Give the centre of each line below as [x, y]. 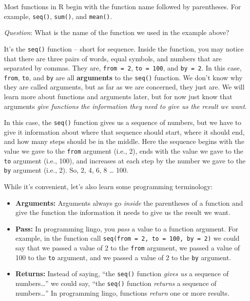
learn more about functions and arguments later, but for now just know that [118, 96]
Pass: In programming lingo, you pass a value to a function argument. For [127, 228]
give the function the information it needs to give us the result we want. [123, 212]
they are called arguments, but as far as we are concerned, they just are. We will [124, 87]
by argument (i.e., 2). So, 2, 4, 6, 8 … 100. [66, 170]
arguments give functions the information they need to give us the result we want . [125, 106]
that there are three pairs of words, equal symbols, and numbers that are [113, 58]
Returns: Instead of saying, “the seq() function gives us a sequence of [122, 274]
